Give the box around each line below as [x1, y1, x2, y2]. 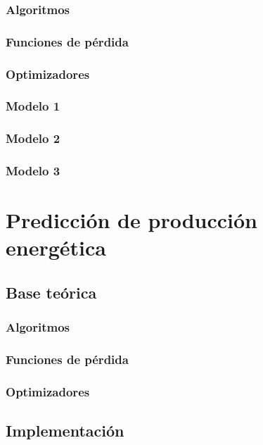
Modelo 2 [6, 130, 60, 147]
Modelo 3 [6, 162, 60, 180]
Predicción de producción [6, 206, 257, 234]
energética [6, 233, 106, 262]
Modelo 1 [6, 97, 60, 115]
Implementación [6, 420, 124, 441]
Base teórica [6, 282, 97, 303]
